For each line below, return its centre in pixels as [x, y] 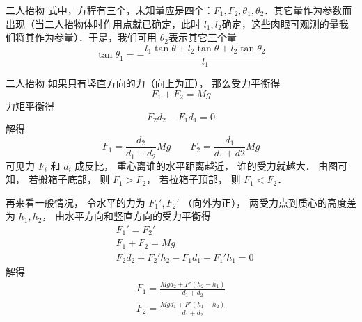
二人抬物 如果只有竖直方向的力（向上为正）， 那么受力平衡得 [143, 83]
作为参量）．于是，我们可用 [95, 37]
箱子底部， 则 [79, 179]
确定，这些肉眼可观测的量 [280, 23]
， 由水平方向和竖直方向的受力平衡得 [127, 216]
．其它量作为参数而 [308, 10]
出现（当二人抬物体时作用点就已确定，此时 [103, 23]
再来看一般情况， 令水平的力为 [76, 202]
